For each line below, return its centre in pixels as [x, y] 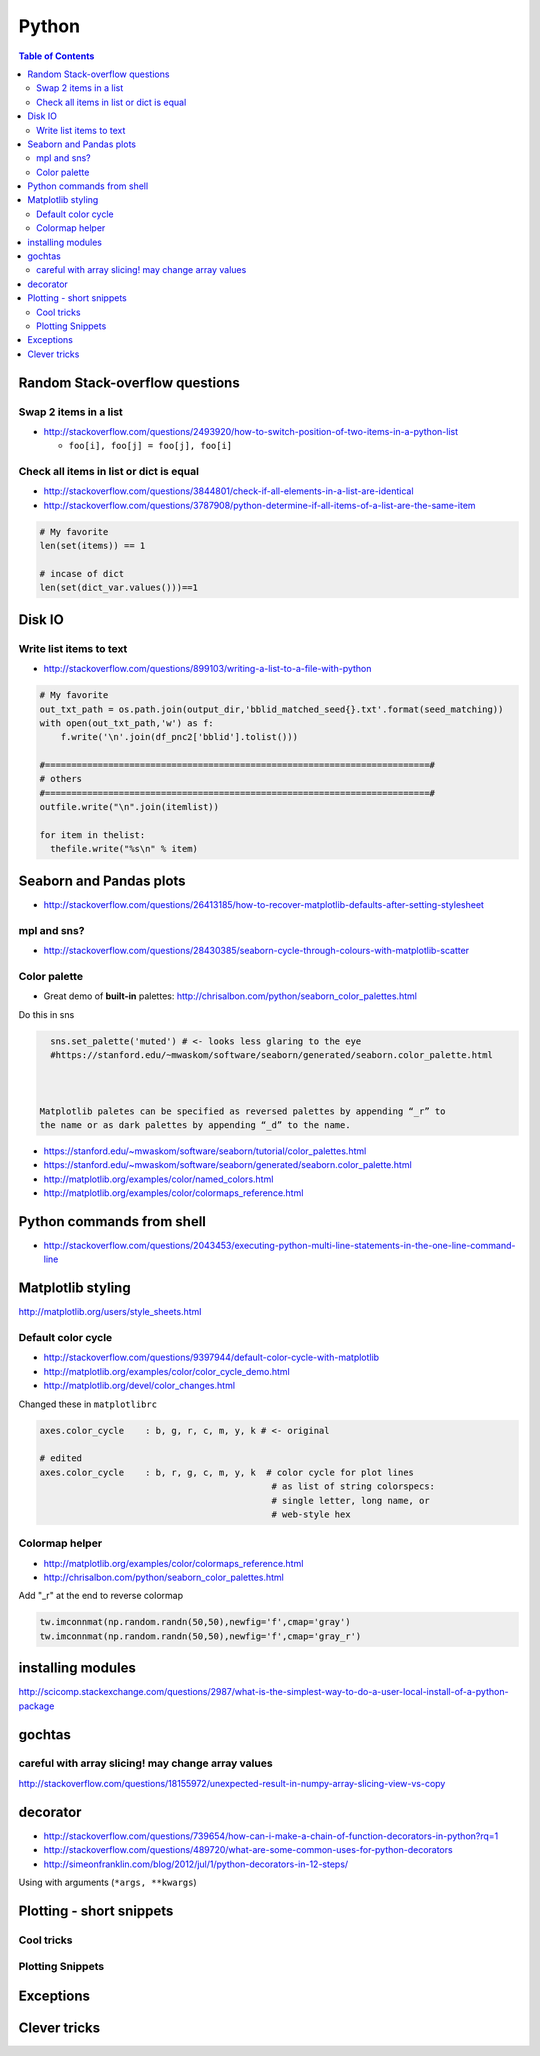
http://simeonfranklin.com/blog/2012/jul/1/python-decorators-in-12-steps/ [196, 1864]
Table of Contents [56, 56]
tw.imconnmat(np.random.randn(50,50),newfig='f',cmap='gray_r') [200, 1636]
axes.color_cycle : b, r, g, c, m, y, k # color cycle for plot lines [227, 1472]
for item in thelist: [92, 835]
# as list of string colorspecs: [353, 1486]
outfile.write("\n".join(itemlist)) [129, 807]
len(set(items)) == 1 [92, 546]
